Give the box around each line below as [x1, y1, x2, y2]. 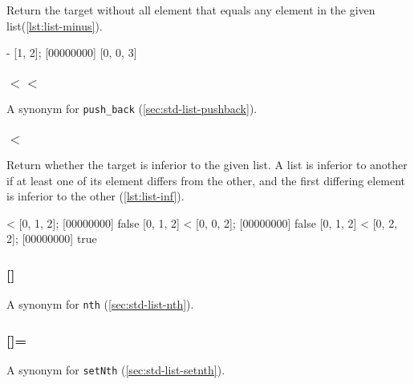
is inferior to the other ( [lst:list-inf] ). [6, 188, 185, 204]
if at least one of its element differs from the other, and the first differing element [6, 172, 406, 188]
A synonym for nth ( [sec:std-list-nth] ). [6, 296, 194, 313]
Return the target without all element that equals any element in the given [6, 2, 375, 18]
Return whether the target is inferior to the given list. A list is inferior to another [6, 156, 408, 173]
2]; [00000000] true [6, 230, 97, 247]
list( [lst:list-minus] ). [6, 17, 103, 34]
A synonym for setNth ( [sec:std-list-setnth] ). [6, 362, 225, 378]
